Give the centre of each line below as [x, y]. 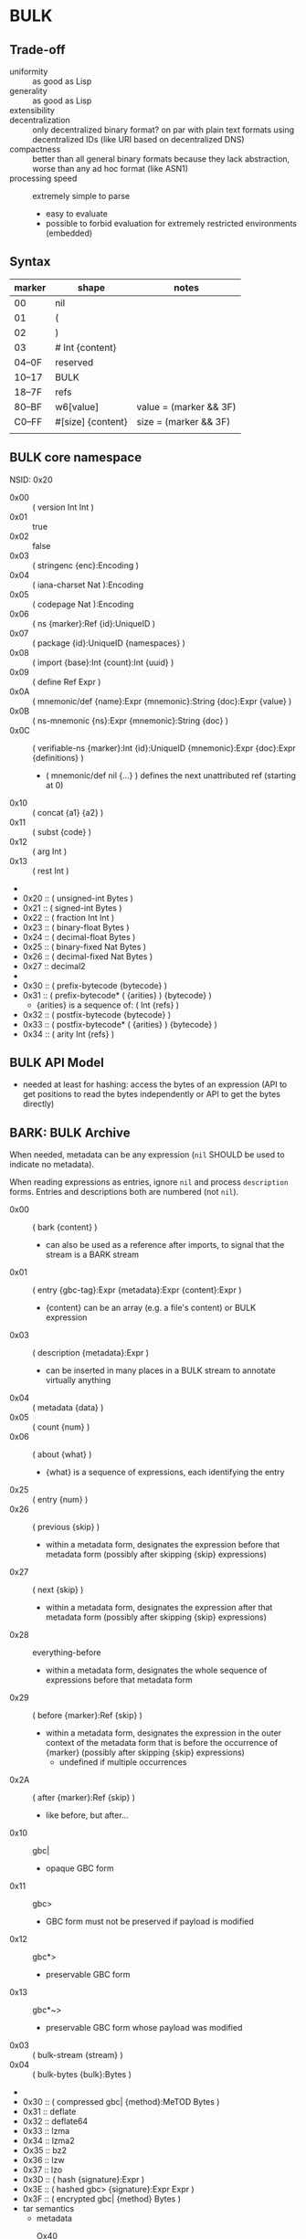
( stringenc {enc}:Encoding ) [86, 565]
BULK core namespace [76, 458]
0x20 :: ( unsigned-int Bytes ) [78, 898]
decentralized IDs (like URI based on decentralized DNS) [138, 139]
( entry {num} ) [60, 1500]
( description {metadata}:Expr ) [90, 1353]
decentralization [40, 120]
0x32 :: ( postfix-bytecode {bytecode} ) [97, 1014]
